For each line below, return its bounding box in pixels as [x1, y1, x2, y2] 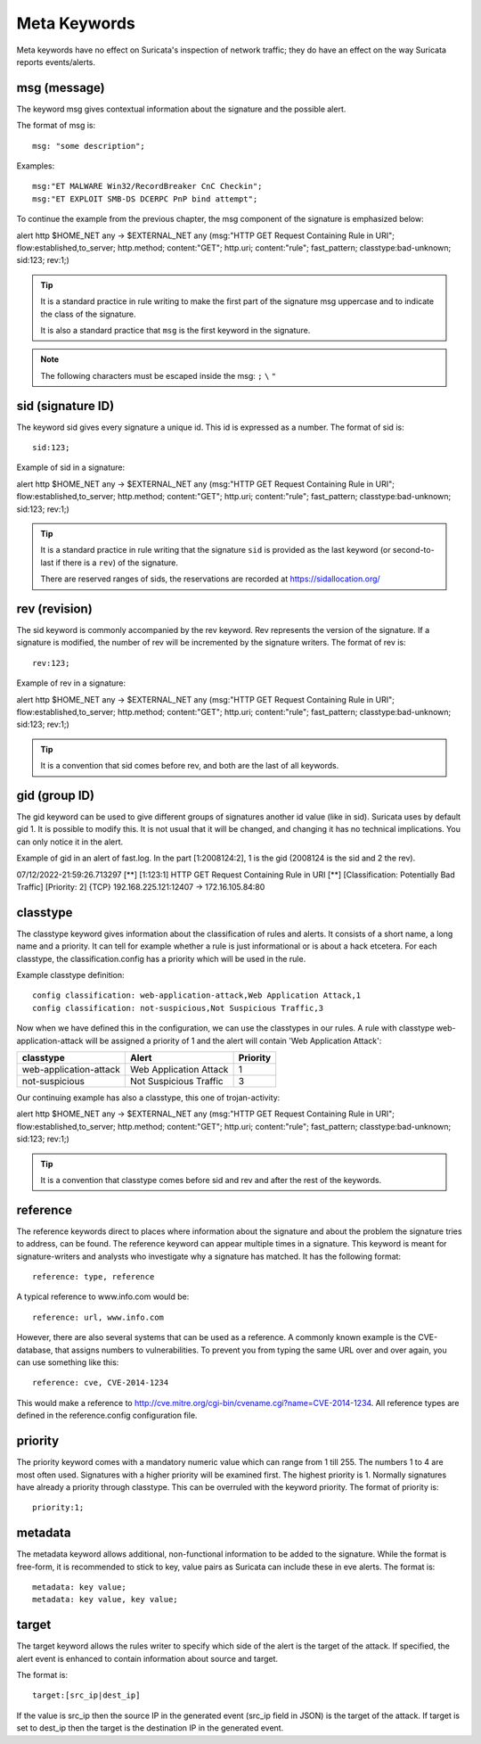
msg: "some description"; [32, 141, 146, 151]
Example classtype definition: [16, 970, 125, 981]
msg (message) [16, 80, 106, 95]
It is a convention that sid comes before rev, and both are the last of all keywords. [40, 761, 339, 771]
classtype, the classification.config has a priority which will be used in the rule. [16, 953, 306, 964]
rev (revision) [16, 601, 93, 616]
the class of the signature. [40, 308, 136, 319]
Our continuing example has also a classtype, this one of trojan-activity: [16, 1092, 281, 1103]
